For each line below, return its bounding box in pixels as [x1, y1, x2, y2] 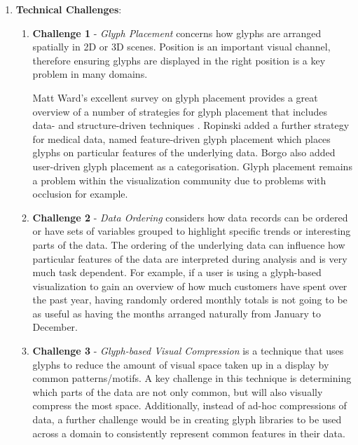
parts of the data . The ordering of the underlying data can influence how [32, 237, 345, 252]
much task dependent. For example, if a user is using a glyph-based [32, 265, 322, 280]
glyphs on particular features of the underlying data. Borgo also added [32, 145, 336, 160]
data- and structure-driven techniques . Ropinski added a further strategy [32, 118, 350, 132]
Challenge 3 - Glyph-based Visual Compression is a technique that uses [32, 343, 344, 358]
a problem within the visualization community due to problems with [32, 172, 326, 187]
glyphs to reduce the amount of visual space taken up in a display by [32, 357, 329, 371]
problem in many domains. [32, 67, 148, 81]
